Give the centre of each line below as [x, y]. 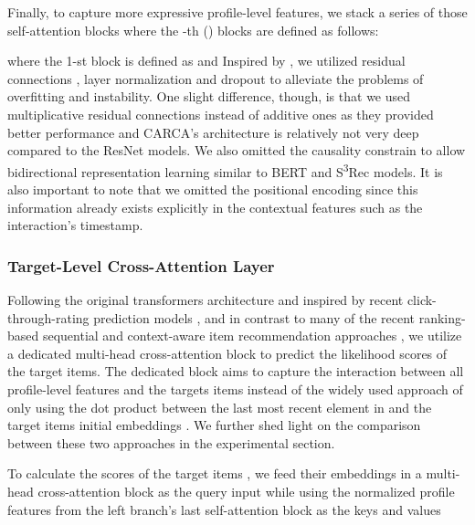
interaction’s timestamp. [75, 225]
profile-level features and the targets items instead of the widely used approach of [235, 388]
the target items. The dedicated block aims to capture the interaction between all [236, 371]
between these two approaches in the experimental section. [171, 442]
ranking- [442, 317]
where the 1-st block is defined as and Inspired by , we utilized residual [206, 61]
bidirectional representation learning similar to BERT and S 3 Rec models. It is [225, 170]
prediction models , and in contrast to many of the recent [254, 317]
